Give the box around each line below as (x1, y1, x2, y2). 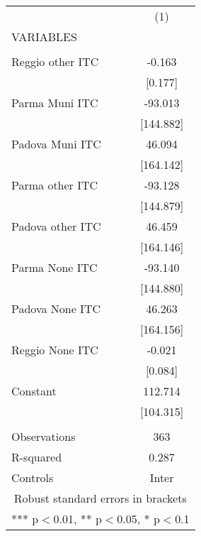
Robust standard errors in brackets (13, 490, 187, 506)
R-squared (11, 449, 62, 465)
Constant (11, 383, 57, 399)
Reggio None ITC (11, 341, 98, 358)
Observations (11, 428, 76, 444)
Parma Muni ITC (11, 94, 98, 111)
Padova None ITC (11, 300, 100, 317)
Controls (11, 469, 54, 486)
